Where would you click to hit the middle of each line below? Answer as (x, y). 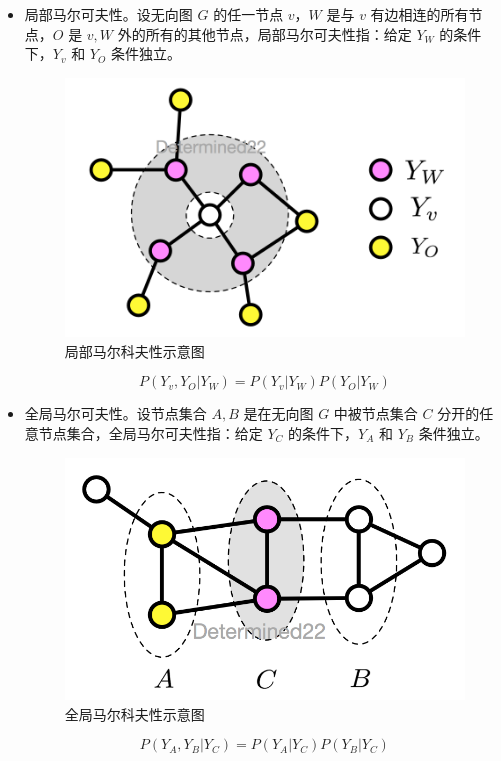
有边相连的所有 (419, 14)
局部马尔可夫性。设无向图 (108, 14)
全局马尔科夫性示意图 (134, 713)
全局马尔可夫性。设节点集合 (115, 413)
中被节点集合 (375, 413)
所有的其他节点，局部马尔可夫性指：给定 (278, 33)
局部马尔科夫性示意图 (134, 350)
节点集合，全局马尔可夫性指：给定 (150, 433)
